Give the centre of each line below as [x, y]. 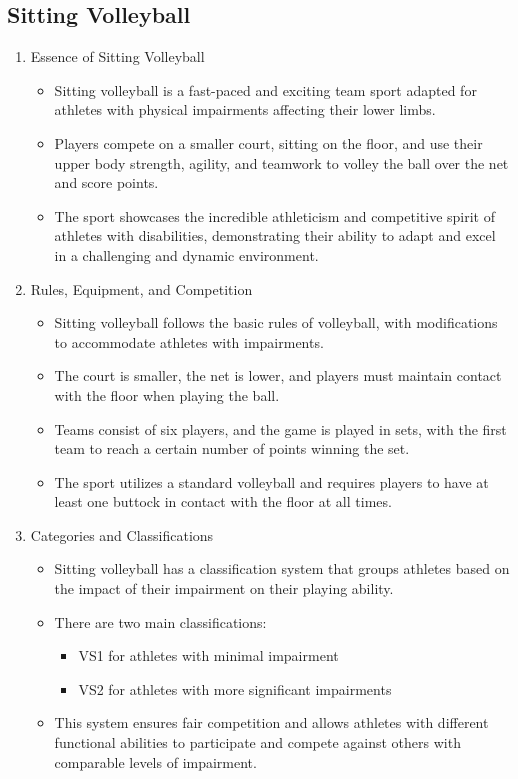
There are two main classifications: [160, 621]
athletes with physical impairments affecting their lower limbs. [245, 109]
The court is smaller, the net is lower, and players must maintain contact [278, 375]
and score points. [106, 182]
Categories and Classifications [122, 534]
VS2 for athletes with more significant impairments [235, 688]
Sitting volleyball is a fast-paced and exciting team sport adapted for [265, 89]
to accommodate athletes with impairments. [189, 341]
